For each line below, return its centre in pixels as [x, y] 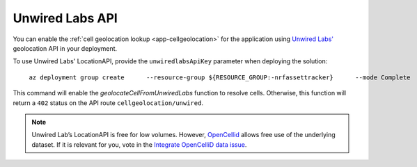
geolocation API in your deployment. [65, 48]
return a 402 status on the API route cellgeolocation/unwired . [108, 103]
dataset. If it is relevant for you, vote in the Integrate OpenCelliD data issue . [139, 144]
